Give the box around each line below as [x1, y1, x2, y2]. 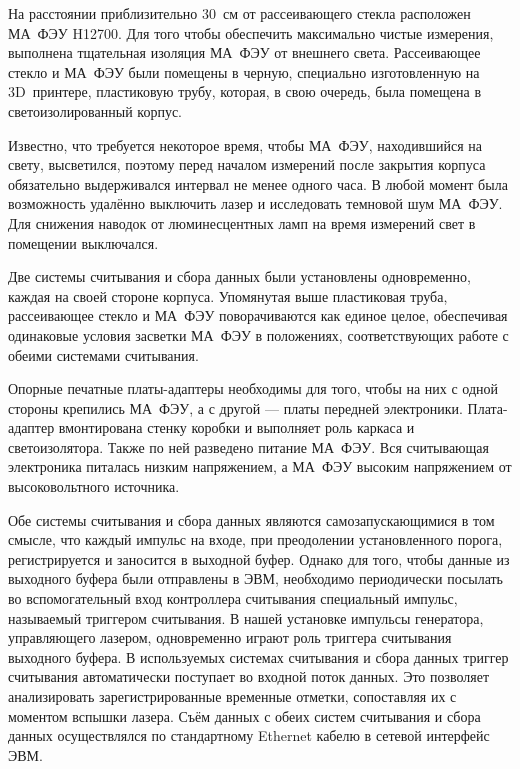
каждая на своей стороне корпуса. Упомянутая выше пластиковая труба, [8, 285, 448, 306]
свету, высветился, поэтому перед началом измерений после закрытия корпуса [8, 154, 486, 175]
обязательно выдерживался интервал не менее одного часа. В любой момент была [8, 173, 508, 194]
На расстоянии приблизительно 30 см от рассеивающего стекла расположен [8, 3, 471, 23]
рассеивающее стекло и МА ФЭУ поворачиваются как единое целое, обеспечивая [8, 305, 508, 326]
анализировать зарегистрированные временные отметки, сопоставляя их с [8, 686, 457, 706]
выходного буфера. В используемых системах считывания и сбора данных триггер [8, 646, 509, 667]
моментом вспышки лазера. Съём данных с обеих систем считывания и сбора [8, 705, 481, 726]
